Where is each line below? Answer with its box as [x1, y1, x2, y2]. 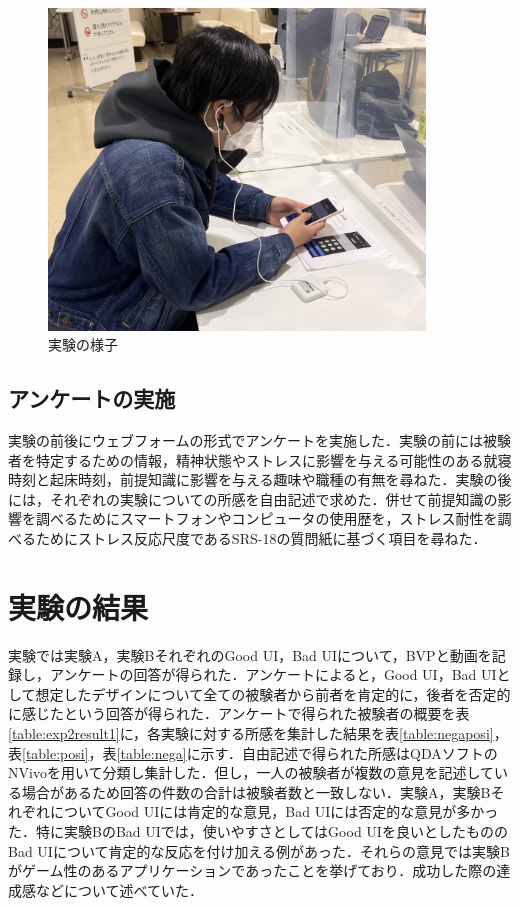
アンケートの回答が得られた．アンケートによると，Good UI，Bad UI [49, 664, 497, 685]
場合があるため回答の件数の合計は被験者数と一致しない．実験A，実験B [21, 781, 491, 802]
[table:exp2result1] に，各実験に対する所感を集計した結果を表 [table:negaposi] [8, 723, 494, 744]
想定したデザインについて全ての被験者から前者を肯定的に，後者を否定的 [35, 683, 511, 704]
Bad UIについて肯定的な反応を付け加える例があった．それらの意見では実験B [8, 840, 510, 861]
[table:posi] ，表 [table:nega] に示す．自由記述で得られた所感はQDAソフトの [22, 742, 498, 763]
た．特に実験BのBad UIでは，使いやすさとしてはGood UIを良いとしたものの [8, 820, 508, 841]
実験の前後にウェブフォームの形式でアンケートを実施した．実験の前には [8, 429, 484, 450]
